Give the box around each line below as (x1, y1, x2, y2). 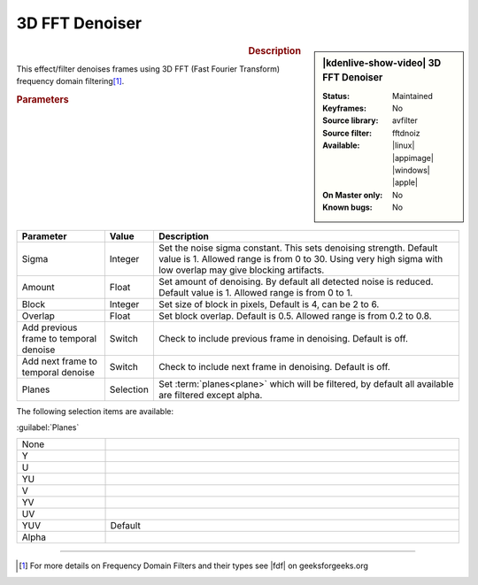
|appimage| (392, 152, 434, 163)
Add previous (21, 321, 78, 334)
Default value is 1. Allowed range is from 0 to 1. (158, 286, 353, 298)
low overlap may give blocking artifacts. (158, 264, 325, 276)
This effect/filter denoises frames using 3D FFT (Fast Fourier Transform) (16, 63, 281, 74)
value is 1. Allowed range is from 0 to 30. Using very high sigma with (158, 252, 443, 265)
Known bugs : (322, 202, 374, 212)
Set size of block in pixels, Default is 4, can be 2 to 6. (158, 297, 380, 310)
